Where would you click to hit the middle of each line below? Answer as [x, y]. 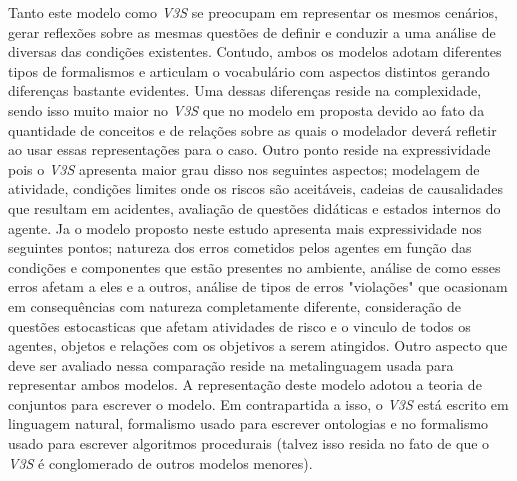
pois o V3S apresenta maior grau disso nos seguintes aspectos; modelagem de [244, 168]
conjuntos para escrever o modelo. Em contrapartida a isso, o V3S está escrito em [258, 403]
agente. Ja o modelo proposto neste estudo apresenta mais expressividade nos [245, 227]
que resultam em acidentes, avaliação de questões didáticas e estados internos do [254, 207]
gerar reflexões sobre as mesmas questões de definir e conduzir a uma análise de [252, 31]
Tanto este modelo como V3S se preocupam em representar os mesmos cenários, [253, 12]
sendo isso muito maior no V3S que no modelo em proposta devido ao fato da [246, 109]
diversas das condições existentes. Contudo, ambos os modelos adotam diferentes [255, 51]
